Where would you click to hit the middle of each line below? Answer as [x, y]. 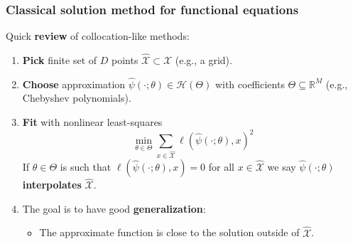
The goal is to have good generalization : [114, 208]
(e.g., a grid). [203, 60]
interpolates [52, 185]
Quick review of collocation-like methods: [98, 36]
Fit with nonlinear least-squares [92, 122]
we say [282, 167]
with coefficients [250, 84]
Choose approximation [74, 84]
